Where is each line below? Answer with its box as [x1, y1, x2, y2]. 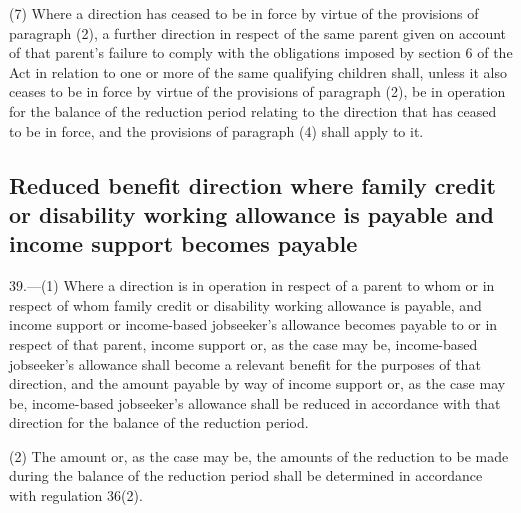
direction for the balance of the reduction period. [9, 412, 309, 433]
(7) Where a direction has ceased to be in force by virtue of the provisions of [9, 3, 479, 23]
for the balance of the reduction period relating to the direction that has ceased [9, 100, 497, 121]
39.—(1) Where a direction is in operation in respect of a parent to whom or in [9, 275, 495, 296]
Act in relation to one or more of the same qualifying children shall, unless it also [9, 61, 507, 82]
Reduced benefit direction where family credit [9, 169, 496, 200]
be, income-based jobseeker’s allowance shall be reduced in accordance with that [9, 392, 501, 413]
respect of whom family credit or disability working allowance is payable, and [9, 294, 482, 315]
